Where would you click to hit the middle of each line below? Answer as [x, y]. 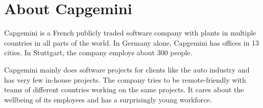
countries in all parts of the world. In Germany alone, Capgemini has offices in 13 [132, 42]
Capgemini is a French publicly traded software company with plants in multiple [130, 33]
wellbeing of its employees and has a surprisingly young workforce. [108, 99]
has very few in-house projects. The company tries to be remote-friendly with [125, 79]
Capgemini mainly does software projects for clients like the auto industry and [127, 69]
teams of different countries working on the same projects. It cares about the [124, 89]
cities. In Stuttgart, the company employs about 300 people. [98, 52]
